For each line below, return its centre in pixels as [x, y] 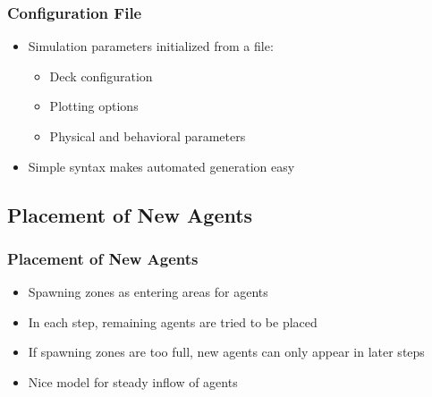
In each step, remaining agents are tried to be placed [173, 321]
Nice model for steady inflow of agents [133, 381]
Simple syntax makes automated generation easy [161, 166]
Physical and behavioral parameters [148, 136]
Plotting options [94, 106]
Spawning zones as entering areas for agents [148, 292]
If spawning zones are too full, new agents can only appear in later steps [226, 352]
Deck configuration [101, 76]
